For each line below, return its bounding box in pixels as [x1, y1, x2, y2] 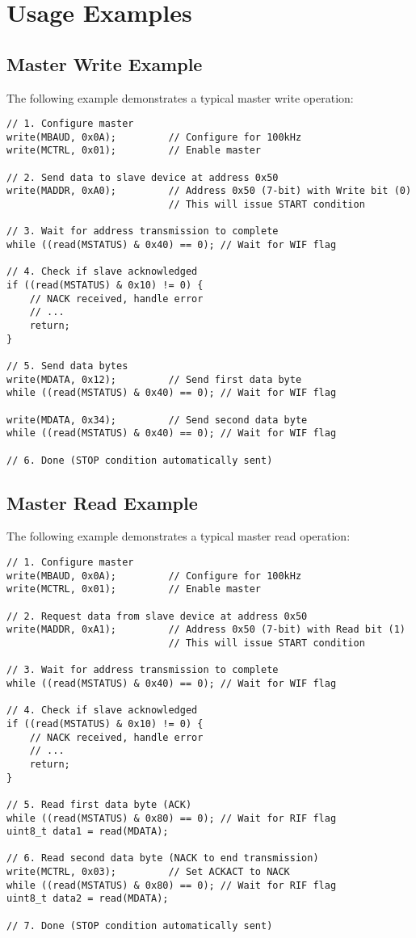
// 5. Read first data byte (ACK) [6, 798, 192, 810]
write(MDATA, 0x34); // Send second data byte [6, 414, 308, 426]
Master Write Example [6, 51, 203, 76]
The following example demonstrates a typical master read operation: [6, 528, 351, 545]
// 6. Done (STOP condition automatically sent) [6, 454, 273, 466]
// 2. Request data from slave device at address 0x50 [6, 610, 308, 622]
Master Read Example [6, 490, 198, 515]
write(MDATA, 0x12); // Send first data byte [6, 373, 302, 385]
